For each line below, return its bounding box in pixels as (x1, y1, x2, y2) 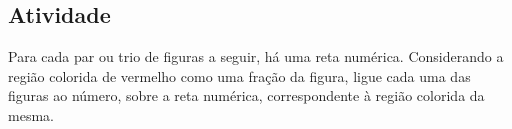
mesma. (8, 104, 54, 125)
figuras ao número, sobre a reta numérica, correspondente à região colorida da (8, 85, 485, 106)
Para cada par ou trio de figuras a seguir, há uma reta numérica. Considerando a (8, 46, 504, 67)
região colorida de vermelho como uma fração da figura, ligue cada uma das (8, 65, 471, 86)
